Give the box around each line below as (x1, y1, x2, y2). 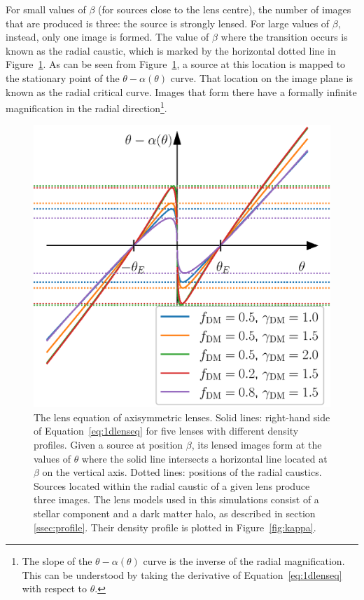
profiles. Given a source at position (34, 437, 183, 452)
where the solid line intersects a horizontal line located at (81, 451, 328, 465)
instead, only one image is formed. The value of (6, 29, 209, 44)
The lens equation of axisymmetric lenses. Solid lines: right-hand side (34, 409, 330, 424)
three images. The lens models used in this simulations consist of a (34, 492, 319, 507)
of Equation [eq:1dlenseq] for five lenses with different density (34, 423, 299, 438)
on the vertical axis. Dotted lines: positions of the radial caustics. (42, 465, 322, 479)
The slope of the (22, 554, 92, 568)
